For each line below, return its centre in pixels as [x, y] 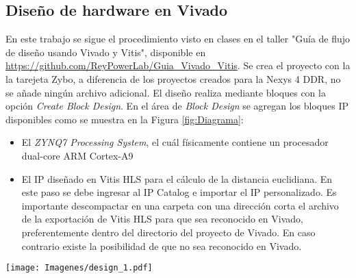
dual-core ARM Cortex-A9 [77, 155]
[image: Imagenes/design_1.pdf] [79, 268]
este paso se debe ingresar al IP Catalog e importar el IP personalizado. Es [179, 192]
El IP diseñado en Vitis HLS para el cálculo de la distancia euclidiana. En [177, 178]
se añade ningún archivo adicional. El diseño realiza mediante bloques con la [166, 92]
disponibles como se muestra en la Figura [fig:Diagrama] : [125, 119]
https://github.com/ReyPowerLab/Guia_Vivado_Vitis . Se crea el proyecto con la [178, 65]
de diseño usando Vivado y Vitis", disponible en [106, 52]
